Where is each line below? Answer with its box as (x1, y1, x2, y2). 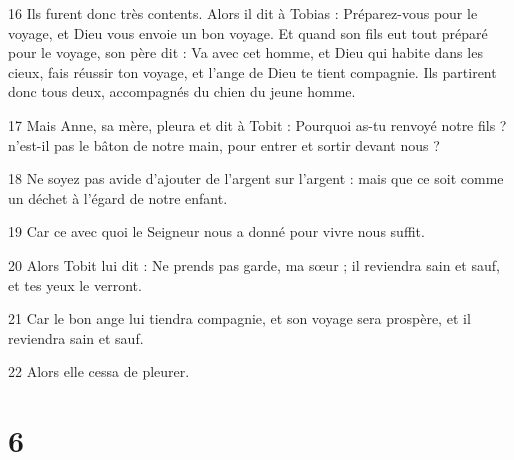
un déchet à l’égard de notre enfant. (8, 187, 228, 208)
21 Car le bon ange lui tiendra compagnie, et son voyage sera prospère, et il (8, 308, 471, 329)
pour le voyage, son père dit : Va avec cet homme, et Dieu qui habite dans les (8, 42, 483, 63)
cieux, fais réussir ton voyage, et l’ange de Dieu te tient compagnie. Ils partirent (8, 61, 497, 82)
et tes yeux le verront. (8, 274, 142, 295)
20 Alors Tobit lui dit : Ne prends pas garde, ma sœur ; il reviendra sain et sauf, (8, 254, 500, 275)
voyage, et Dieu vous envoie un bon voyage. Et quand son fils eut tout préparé (8, 22, 488, 43)
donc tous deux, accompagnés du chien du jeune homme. (8, 81, 356, 102)
